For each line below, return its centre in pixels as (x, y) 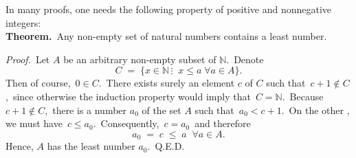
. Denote (245, 59)
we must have (34, 123)
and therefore (223, 123)
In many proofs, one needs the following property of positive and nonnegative (169, 9)
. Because (303, 96)
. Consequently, (126, 123)
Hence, (20, 146)
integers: (23, 22)
